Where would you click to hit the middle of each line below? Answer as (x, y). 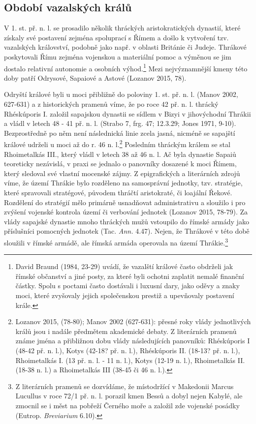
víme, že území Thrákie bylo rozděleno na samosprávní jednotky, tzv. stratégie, (123, 183)
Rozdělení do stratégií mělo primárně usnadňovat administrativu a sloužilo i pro (125, 202)
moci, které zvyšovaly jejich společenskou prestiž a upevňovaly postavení (125, 295)
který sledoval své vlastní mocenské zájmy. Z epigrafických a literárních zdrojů (122, 173)
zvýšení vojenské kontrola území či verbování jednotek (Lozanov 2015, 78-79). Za (126, 212)
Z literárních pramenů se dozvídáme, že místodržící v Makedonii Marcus (125, 386)
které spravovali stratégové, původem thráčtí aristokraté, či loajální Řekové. (118, 193)
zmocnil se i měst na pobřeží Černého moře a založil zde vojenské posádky (128, 405)
